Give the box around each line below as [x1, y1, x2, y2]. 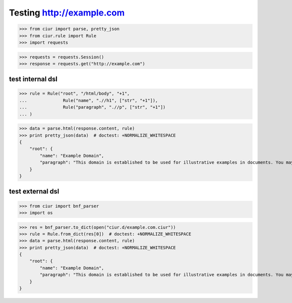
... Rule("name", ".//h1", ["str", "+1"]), [19, 98, 158, 103]
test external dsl [9, 187, 59, 196]
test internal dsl [9, 75, 58, 84]
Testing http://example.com [9, 7, 125, 18]
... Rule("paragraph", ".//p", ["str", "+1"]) [19, 104, 166, 110]
